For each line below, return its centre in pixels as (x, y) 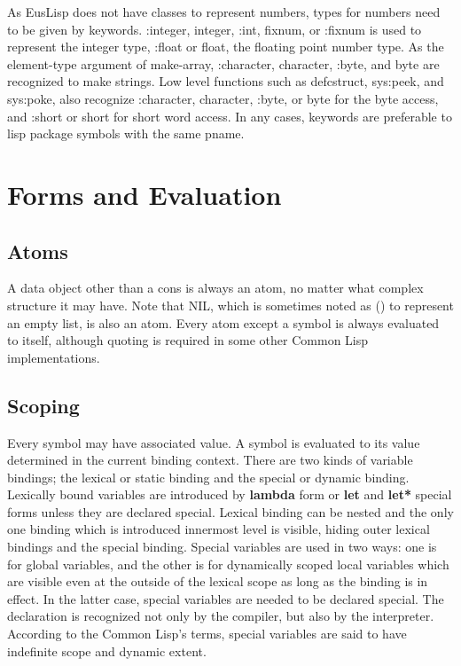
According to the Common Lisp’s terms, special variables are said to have (207, 634)
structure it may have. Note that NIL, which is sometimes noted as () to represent (230, 305)
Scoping (43, 405)
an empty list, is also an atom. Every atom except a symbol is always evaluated (223, 322)
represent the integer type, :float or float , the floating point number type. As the (226, 47)
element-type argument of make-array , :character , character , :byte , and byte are (223, 63)
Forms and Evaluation (145, 194)
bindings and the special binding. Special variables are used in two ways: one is (222, 547)
